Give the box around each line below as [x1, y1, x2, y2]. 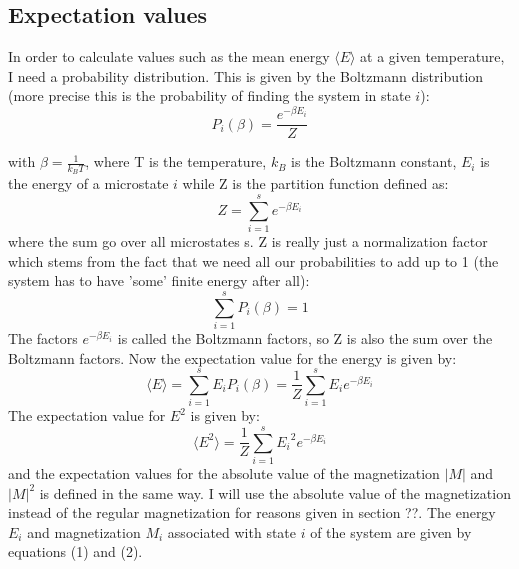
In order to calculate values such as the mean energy [8, 46, 330, 67]
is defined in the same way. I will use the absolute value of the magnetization [39, 482, 511, 503]
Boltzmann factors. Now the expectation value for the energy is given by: [8, 347, 457, 368]
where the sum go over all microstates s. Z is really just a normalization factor [8, 231, 488, 252]
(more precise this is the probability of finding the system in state [8, 85, 411, 106]
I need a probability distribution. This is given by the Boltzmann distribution [8, 65, 484, 86]
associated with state [167, 521, 297, 542]
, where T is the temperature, [85, 151, 267, 172]
